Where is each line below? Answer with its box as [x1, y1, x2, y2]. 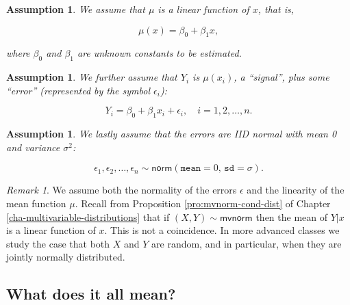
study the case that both [6, 236, 110, 250]
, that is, [258, 2, 294, 16]
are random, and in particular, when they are [151, 236, 342, 250]
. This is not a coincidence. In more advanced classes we [104, 223, 340, 237]
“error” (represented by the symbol [6, 83, 151, 97]
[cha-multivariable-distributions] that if [6, 209, 170, 224]
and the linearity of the [247, 183, 345, 197]
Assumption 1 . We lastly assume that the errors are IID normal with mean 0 [6, 127, 337, 141]
